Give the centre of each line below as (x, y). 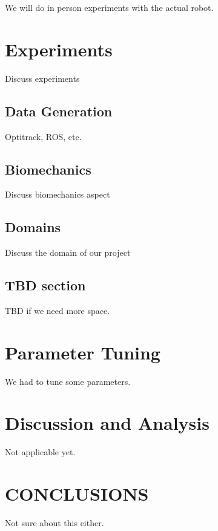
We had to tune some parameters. (68, 381)
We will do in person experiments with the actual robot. (109, 7)
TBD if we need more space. (58, 310)
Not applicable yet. (40, 452)
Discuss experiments (42, 78)
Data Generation (59, 111)
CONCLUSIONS (77, 494)
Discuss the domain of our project (68, 252)
